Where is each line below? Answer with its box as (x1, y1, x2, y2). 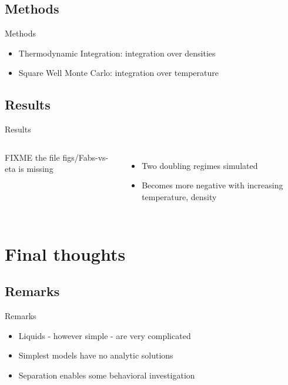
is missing (18, 162, 53, 175)
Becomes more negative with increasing (142, 179, 283, 191)
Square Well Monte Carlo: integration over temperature (18, 67, 219, 79)
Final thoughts (5, 241, 126, 265)
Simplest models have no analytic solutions (18, 349, 173, 361)
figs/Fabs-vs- (62, 151, 109, 163)
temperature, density (142, 190, 217, 203)
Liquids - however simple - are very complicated (18, 329, 191, 341)
